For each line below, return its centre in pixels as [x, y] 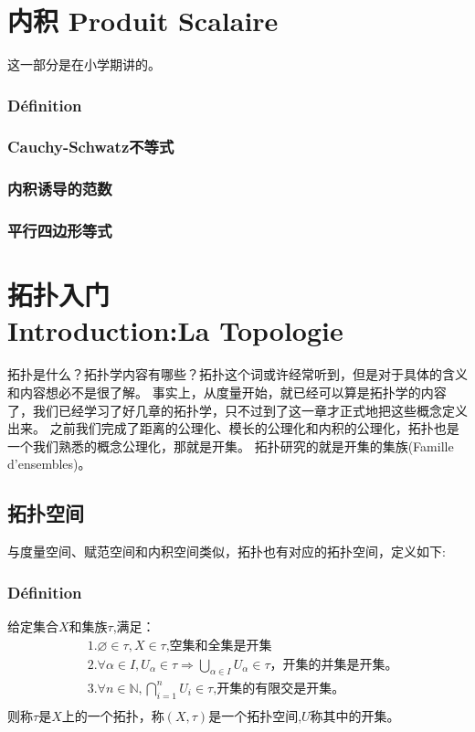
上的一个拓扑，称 [113, 715]
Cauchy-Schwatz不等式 [91, 147]
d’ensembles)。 [49, 464]
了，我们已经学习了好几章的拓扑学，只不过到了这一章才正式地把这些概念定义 [237, 410]
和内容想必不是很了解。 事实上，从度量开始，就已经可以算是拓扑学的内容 [227, 392]
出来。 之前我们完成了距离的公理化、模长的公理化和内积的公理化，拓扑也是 [233, 428]
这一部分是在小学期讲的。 [84, 64]
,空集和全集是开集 [219, 646]
